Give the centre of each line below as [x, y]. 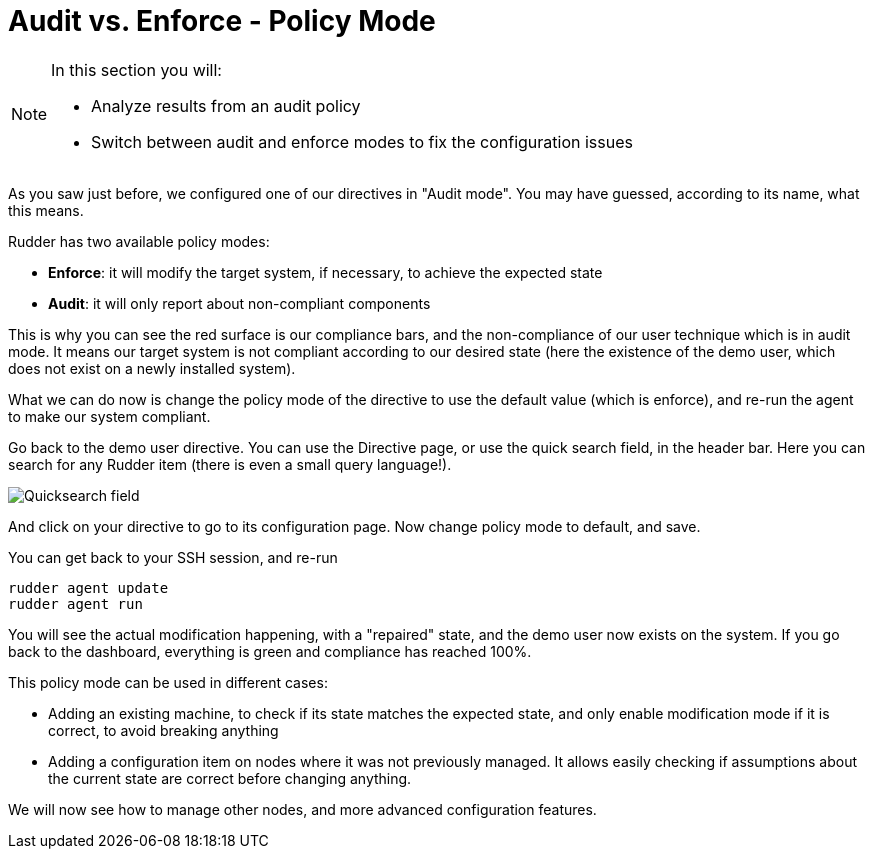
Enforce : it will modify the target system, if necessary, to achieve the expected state [325, 272]
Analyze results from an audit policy [226, 105]
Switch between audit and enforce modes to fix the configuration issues [362, 141]
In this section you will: [136, 69]
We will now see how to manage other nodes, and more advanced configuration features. [302, 809]
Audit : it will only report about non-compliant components [239, 303]
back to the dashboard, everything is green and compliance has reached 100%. [270, 651]
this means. [46, 210]
